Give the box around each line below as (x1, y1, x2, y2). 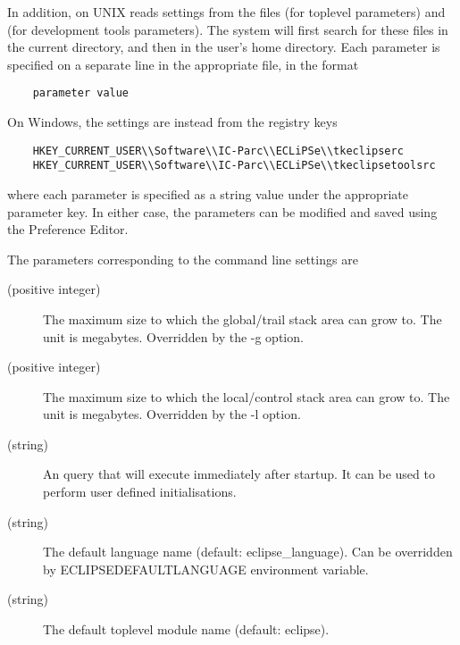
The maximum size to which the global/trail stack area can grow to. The (43, 309, 442, 328)
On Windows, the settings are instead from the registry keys (7, 113, 338, 131)
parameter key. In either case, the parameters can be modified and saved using (7, 202, 438, 221)
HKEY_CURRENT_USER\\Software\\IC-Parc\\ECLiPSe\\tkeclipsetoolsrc (32, 159, 436, 172)
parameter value (32, 87, 130, 100)
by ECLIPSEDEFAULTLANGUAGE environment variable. (43, 559, 369, 578)
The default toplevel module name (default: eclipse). (43, 620, 330, 639)
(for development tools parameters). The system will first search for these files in (7, 20, 448, 38)
